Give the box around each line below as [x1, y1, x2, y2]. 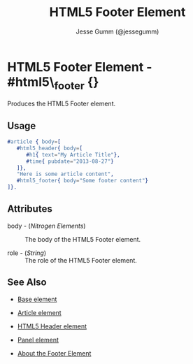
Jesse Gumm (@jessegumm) [76, 27, 159, 36]
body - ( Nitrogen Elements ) [7, 221, 86, 230]
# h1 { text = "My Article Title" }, [25, 151, 120, 158]
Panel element [17, 335, 59, 344]
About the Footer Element [17, 349, 92, 357]
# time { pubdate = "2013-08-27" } [25, 158, 114, 165]
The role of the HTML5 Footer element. [24, 256, 138, 264]
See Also [7, 277, 47, 289]
